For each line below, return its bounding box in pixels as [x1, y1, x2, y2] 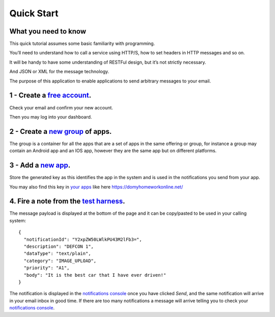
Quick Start [9, 8, 59, 19]
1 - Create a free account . [9, 91, 92, 100]
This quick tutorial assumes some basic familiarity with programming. [9, 41, 155, 47]
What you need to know [9, 27, 87, 36]
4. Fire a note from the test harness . [9, 197, 125, 206]
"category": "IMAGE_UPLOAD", [23, 257, 97, 264]
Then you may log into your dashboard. [9, 113, 92, 120]
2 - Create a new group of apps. [9, 127, 112, 136]
